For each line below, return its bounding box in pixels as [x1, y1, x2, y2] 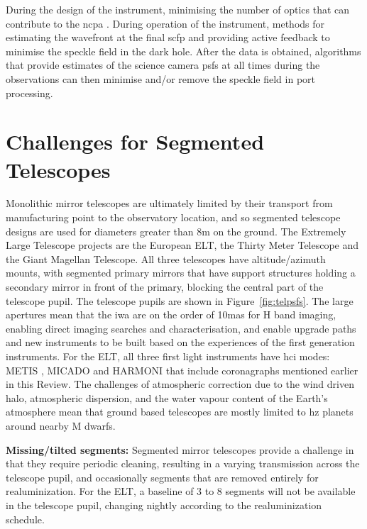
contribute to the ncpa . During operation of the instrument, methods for [6, 16, 325, 30]
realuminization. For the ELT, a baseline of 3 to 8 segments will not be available [6, 484, 356, 499]
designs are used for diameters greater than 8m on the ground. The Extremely [6, 223, 346, 238]
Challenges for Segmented [6, 127, 265, 156]
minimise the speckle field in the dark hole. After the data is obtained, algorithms [6, 43, 361, 58]
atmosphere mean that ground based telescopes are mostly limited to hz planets [6, 404, 354, 419]
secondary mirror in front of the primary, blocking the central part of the [6, 279, 324, 294]
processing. [6, 85, 53, 100]
